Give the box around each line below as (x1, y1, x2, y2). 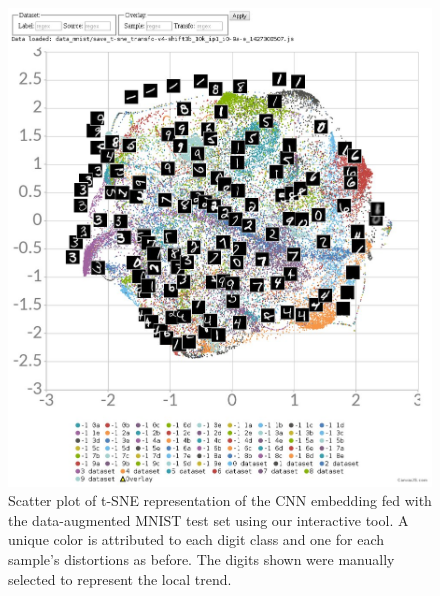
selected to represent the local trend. (8, 568, 232, 589)
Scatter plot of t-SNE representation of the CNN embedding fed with (8, 490, 432, 511)
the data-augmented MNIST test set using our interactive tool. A (8, 509, 409, 530)
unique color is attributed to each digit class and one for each (8, 529, 385, 550)
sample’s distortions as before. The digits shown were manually (8, 549, 395, 570)
